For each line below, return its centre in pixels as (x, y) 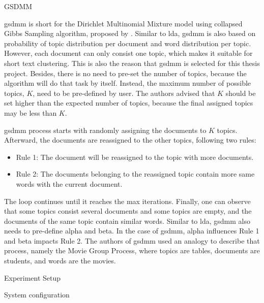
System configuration (37, 295)
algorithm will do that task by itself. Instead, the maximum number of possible (128, 83)
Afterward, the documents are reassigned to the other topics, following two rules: (130, 140)
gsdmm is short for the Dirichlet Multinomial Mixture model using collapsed (123, 23)
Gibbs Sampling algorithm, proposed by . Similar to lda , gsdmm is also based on (130, 33)
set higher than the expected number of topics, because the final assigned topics (129, 103)
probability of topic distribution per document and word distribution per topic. (128, 43)
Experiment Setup (33, 277)
